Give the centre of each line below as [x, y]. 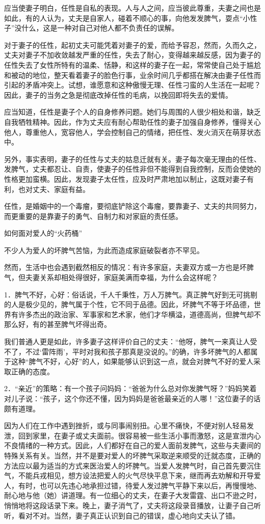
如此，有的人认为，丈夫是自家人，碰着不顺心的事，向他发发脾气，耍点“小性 [131, 18]
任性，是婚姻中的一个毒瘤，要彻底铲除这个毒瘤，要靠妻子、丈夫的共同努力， [132, 206]
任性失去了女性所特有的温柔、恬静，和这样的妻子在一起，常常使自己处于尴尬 [132, 64]
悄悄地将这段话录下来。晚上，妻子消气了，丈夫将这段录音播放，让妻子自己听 [132, 505]
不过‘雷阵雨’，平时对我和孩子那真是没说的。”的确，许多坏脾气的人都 [138, 351]
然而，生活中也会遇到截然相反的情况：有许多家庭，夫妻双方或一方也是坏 [125, 267]
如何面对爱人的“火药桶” [43, 233]
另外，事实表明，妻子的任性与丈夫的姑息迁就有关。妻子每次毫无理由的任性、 [132, 159]
